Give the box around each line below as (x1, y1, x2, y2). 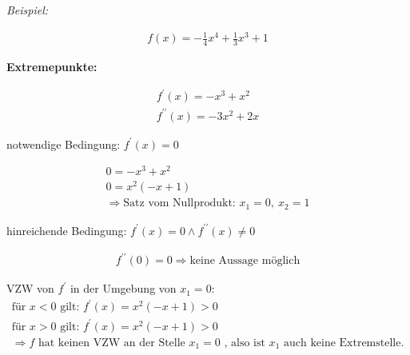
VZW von (6, 280, 54, 297)
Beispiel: (6, 2, 49, 18)
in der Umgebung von (70, 280, 177, 297)
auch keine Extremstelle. (283, 337, 404, 349)
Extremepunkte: (6, 58, 98, 74)
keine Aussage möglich (189, 255, 301, 267)
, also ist (224, 337, 265, 349)
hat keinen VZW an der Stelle (38, 337, 185, 349)
